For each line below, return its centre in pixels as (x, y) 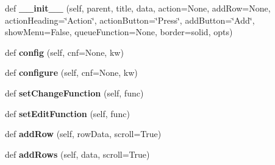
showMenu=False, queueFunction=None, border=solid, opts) (119, 32)
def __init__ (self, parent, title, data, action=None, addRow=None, (138, 8)
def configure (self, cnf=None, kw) (71, 72)
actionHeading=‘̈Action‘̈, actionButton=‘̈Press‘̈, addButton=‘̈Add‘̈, (130, 20)
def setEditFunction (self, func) (67, 113)
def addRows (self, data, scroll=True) (77, 154)
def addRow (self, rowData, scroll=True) (83, 134)
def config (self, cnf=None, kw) (64, 52)
